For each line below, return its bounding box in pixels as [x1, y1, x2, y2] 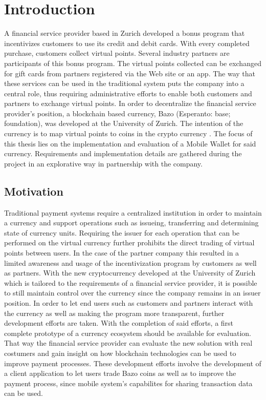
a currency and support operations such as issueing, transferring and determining [4, 217, 259, 228]
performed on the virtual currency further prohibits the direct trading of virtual [4, 237, 255, 248]
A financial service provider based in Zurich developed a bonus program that [4, 28, 245, 38]
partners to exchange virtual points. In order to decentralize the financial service [4, 98, 256, 109]
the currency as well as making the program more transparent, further [4, 307, 225, 318]
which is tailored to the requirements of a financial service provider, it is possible [4, 277, 257, 288]
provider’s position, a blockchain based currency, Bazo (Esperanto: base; [4, 108, 231, 118]
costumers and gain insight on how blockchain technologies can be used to [4, 347, 236, 358]
